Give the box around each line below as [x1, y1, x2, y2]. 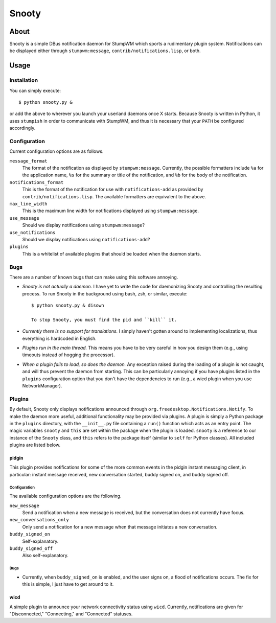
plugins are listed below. [9, 442, 61, 448]
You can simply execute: [9, 87, 61, 94]
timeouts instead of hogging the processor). [22, 352, 115, 358]
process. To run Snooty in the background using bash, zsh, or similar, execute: [22, 290, 188, 296]
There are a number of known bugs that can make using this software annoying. [9, 274, 178, 280]
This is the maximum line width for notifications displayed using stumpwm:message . [22, 207, 199, 214]
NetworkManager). [22, 383, 62, 388]
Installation [9, 77, 38, 84]
